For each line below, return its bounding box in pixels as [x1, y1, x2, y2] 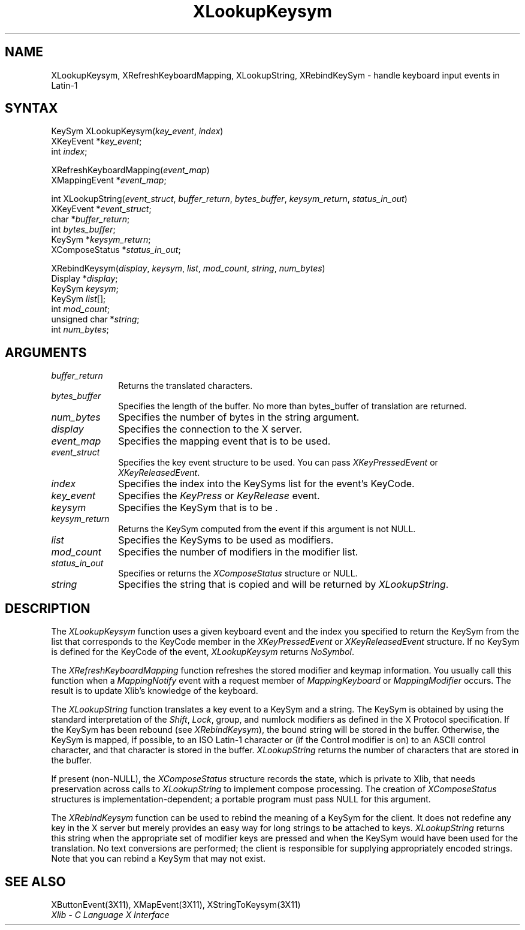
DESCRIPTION [5, 600, 90, 616]
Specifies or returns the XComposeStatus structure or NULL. [118, 568, 358, 579]
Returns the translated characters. [118, 381, 253, 391]
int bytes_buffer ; [51, 224, 116, 235]
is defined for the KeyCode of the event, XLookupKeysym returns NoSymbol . [51, 647, 354, 657]
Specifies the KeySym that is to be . [118, 502, 278, 514]
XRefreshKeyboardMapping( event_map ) [51, 165, 210, 176]
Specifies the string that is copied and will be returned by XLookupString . [118, 578, 449, 591]
